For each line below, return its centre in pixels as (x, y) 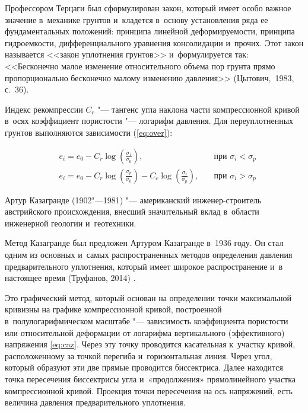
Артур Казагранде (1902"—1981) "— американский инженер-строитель (133, 199)
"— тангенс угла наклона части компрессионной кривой (199, 109)
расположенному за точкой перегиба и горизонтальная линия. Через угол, (139, 355)
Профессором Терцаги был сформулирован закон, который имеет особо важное (148, 8)
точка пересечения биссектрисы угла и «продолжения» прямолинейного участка (150, 379)
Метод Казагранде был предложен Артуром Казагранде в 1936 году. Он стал (144, 243)
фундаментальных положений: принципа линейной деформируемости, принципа (150, 31)
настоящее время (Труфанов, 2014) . (70, 278)
